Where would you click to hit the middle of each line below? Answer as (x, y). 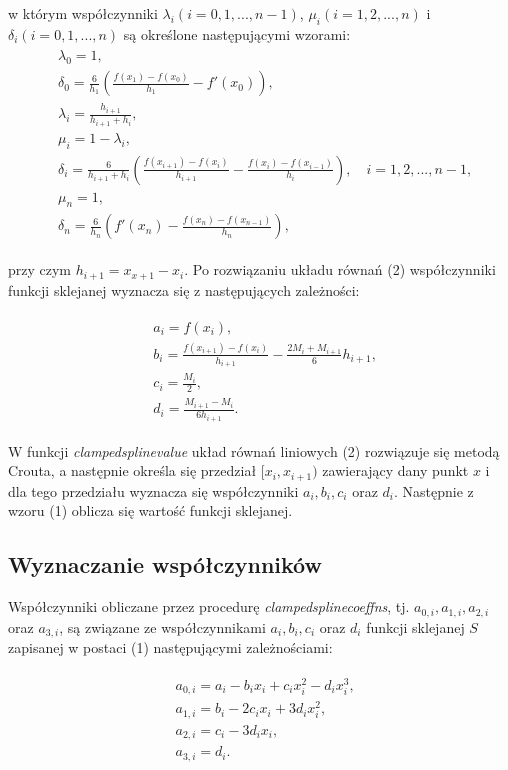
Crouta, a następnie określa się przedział (132, 470)
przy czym (40, 269)
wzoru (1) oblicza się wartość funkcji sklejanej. (150, 510)
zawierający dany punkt (395, 470)
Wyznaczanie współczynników (165, 564)
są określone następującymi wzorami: (237, 33)
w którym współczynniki (83, 13)
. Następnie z (433, 490)
